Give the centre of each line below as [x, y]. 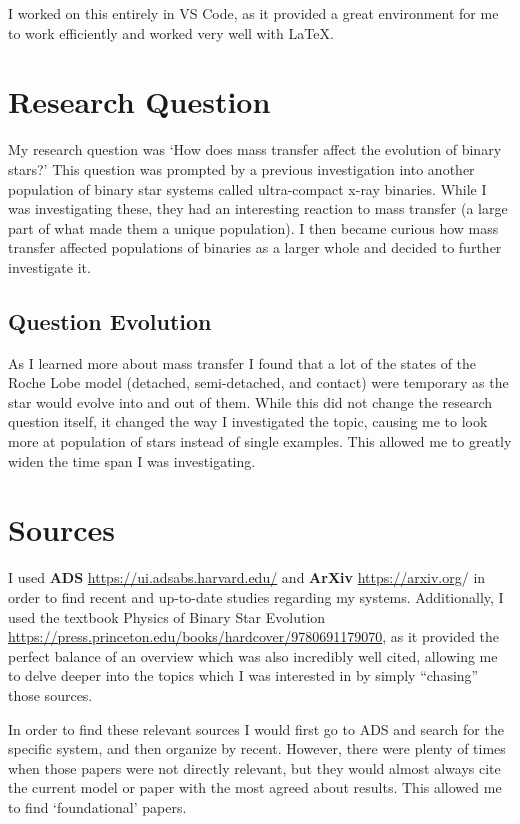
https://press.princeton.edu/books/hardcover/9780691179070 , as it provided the [254, 636]
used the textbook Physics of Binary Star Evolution [167, 616]
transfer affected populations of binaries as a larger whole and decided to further [255, 247]
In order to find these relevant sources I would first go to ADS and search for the [256, 728]
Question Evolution [110, 320]
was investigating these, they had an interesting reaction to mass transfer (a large [258, 208]
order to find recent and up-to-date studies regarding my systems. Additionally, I [256, 596]
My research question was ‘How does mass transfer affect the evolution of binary [255, 149]
